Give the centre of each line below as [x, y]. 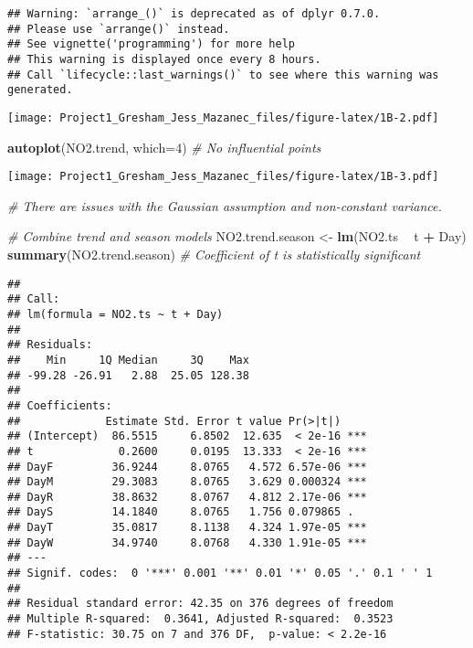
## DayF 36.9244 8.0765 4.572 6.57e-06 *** [187, 467]
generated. [40, 90]
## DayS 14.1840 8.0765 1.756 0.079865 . [181, 512]
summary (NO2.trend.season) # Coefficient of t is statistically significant [214, 255]
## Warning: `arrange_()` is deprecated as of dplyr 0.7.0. [194, 14]
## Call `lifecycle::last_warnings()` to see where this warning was [223, 74]
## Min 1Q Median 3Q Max [128, 360]
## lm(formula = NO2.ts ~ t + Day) [116, 314]
